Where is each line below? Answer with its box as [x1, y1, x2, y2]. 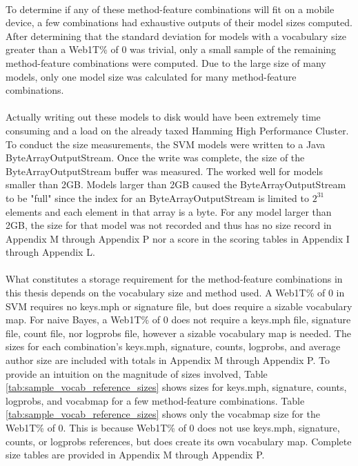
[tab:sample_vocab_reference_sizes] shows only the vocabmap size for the [6, 407, 320, 421]
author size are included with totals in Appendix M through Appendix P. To [6, 353, 330, 367]
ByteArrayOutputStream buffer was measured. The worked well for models [6, 163, 323, 178]
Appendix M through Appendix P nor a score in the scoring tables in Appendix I [6, 231, 350, 245]
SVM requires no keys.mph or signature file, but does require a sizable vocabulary [6, 298, 352, 313]
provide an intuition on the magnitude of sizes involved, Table [6, 366, 268, 381]
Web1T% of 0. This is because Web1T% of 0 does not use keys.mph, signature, [6, 421, 340, 434]
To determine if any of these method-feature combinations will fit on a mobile [6, 1, 335, 16]
